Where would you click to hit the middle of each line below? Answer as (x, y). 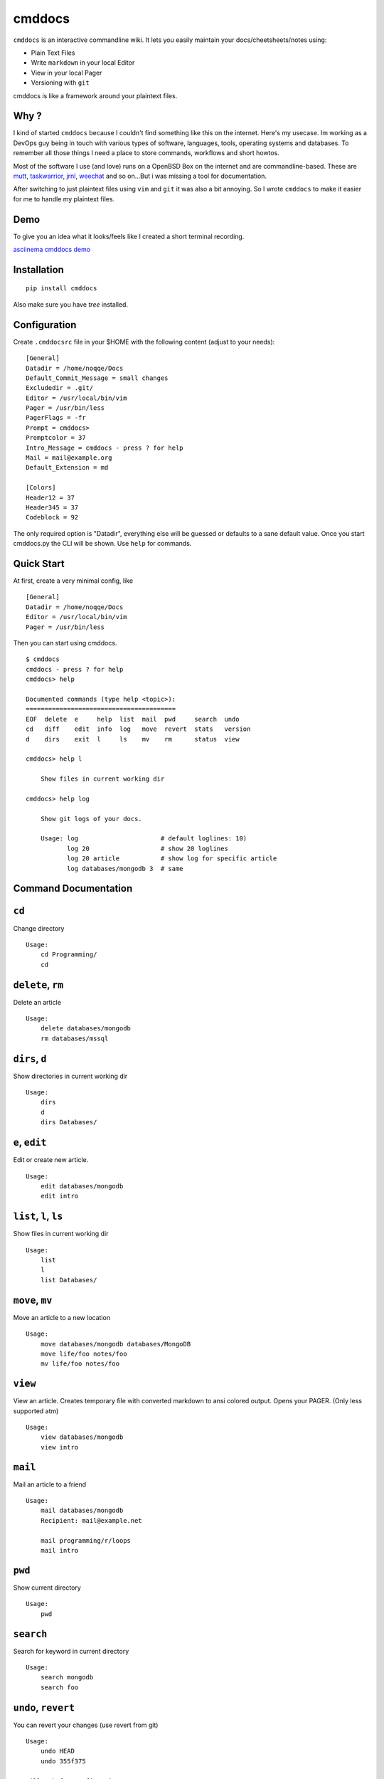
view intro (59, 1447)
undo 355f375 (63, 1761)
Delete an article (37, 1002)
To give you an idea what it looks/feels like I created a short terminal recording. (129, 236)
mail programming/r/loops (86, 1540)
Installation (38, 269)
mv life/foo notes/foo (80, 1364)
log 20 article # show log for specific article (172, 859)
